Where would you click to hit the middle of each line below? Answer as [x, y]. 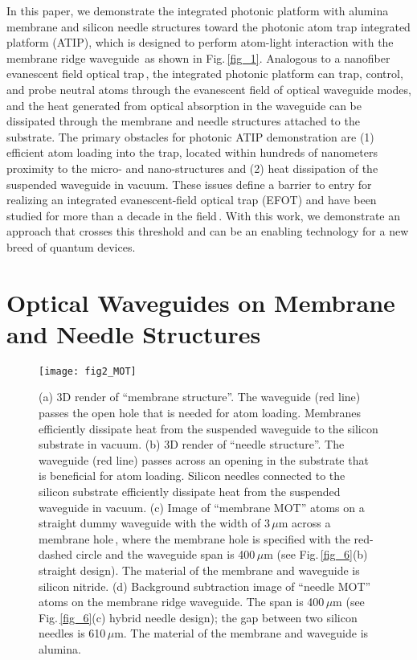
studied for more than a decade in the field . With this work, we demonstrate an [203, 215]
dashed [56, 554]
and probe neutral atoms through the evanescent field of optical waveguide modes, [209, 89]
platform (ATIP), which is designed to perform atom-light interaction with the [200, 42]
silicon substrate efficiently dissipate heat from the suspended [190, 492]
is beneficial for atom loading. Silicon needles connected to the [192, 476]
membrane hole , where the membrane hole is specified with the [194, 538]
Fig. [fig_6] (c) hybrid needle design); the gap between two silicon [198, 617]
